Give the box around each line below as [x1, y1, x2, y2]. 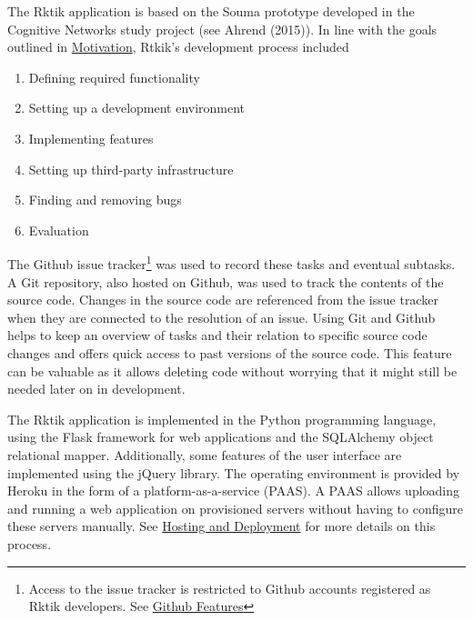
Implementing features [28, 128, 154, 147]
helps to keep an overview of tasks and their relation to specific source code [7, 326, 428, 345]
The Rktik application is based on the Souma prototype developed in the [7, 2, 415, 20]
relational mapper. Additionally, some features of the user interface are [7, 445, 402, 464]
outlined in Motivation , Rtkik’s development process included [7, 37, 349, 56]
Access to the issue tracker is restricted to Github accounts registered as [28, 578, 431, 597]
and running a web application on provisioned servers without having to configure [7, 498, 463, 517]
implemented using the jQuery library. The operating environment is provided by [7, 463, 460, 482]
